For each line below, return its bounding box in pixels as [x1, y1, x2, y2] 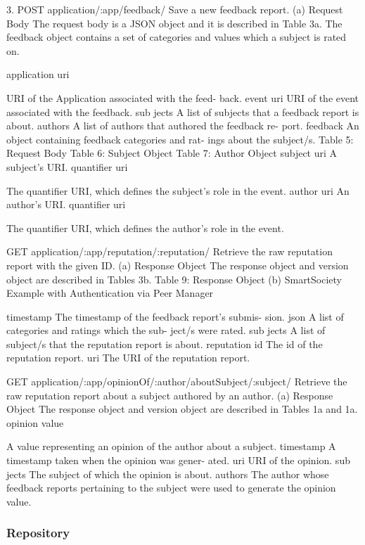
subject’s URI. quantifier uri [6, 159, 128, 174]
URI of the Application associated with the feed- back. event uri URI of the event [6, 90, 359, 105]
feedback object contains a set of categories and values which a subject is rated [6, 30, 347, 44]
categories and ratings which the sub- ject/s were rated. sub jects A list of [6, 323, 326, 338]
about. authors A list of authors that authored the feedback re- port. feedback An [6, 118, 359, 133]
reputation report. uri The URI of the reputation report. [6, 350, 250, 365]
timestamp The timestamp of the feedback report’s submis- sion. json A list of [6, 309, 344, 323]
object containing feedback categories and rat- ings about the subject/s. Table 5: [6, 132, 354, 146]
